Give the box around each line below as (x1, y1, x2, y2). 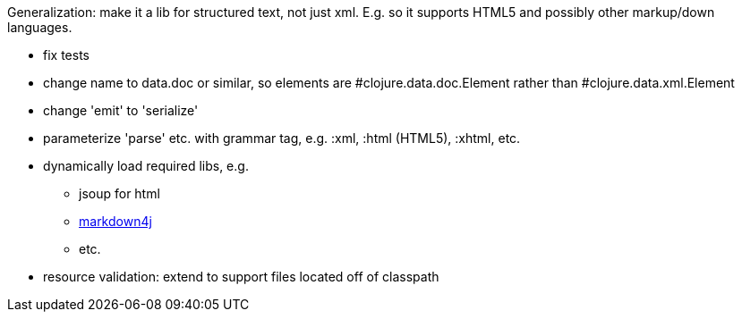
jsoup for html (79, 186, 160, 201)
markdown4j (79, 214, 152, 229)
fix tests (43, 47, 90, 63)
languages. (7, 20, 72, 35)
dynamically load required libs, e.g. (43, 158, 249, 173)
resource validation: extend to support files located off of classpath (43, 269, 439, 284)
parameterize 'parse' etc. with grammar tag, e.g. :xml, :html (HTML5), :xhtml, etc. (43, 130, 521, 146)
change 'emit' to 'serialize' (43, 103, 199, 118)
